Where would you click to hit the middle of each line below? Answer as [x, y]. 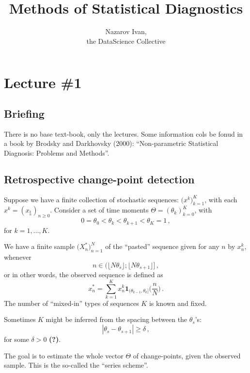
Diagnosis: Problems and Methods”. [57, 152]
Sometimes [20, 319]
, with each [221, 199]
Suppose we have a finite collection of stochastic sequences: [91, 199]
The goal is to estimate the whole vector [64, 355]
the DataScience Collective [126, 41]
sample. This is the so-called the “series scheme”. [76, 365]
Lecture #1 [43, 82]
